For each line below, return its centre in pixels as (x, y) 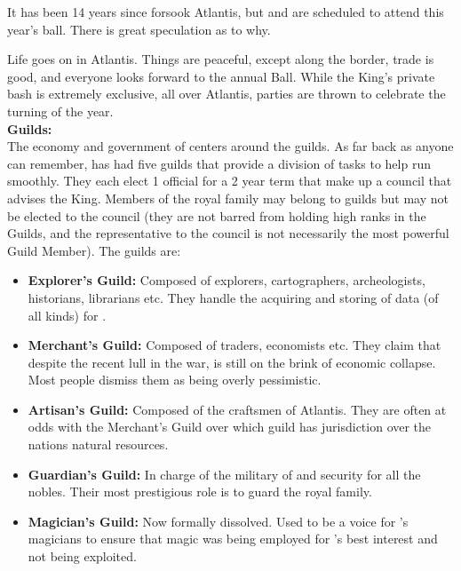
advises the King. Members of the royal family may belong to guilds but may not (228, 198)
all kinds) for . (67, 315)
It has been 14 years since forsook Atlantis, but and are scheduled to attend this (226, 12)
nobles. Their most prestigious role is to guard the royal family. (200, 492)
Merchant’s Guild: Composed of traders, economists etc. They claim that (234, 345)
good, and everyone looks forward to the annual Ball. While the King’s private (221, 76)
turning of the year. (60, 111)
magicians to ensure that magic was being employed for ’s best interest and (233, 539)
